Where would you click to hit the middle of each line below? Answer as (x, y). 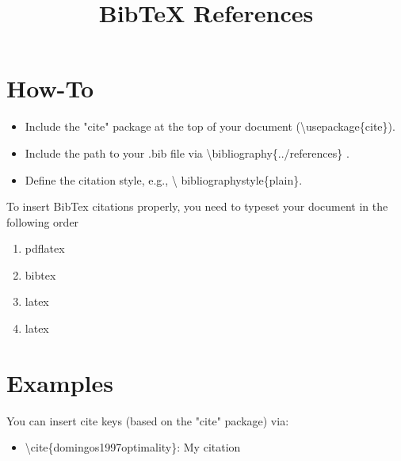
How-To (50, 88)
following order (43, 221)
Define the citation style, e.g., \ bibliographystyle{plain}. (164, 179)
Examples (60, 382)
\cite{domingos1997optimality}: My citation (133, 447)
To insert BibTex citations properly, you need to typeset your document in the (197, 206)
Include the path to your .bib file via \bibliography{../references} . (187, 152)
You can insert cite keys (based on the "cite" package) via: (148, 420)
